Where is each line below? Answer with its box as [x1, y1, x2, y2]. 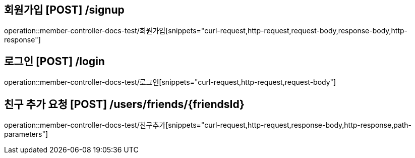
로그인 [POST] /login [4, 55, 105, 68]
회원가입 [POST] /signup [4, 4, 125, 16]
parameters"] [4, 130, 48, 139]
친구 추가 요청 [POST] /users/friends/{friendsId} [4, 97, 245, 111]
